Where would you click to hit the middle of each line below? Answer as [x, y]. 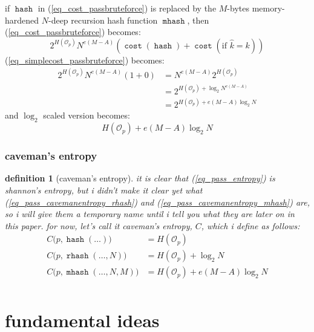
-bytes [238, 8]
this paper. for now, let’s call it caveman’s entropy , [99, 225]
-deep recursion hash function [103, 20]
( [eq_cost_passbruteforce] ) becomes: [73, 32]
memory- [268, 8]
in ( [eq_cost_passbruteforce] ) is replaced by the [127, 8]
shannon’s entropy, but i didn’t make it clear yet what [104, 190]
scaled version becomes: [87, 115]
